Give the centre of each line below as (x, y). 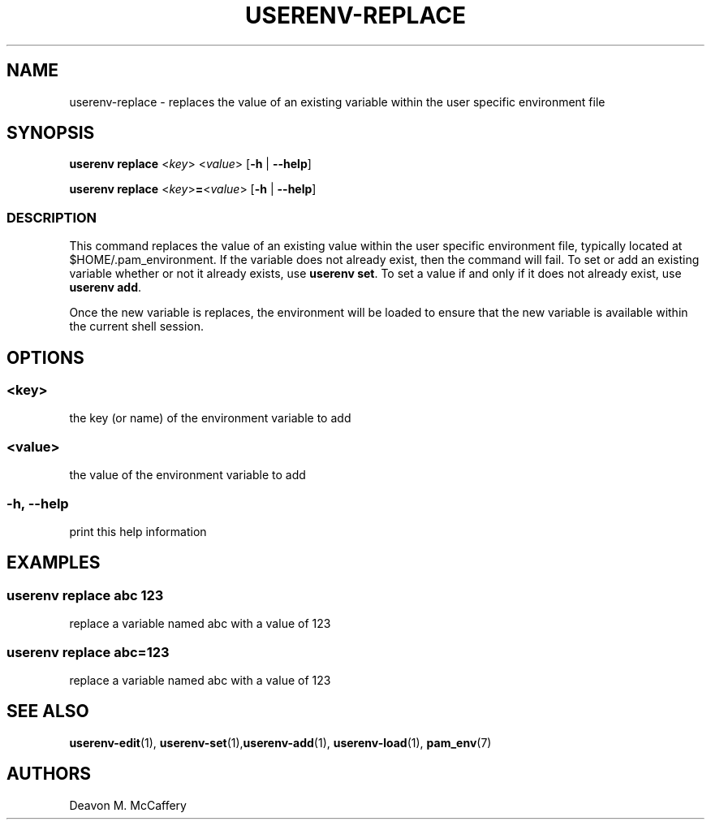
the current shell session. (137, 327)
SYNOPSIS (51, 133)
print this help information (138, 531)
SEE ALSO (48, 711)
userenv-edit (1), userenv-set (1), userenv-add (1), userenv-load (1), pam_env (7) (280, 742)
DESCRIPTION (52, 217)
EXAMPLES (54, 563)
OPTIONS (45, 357)
